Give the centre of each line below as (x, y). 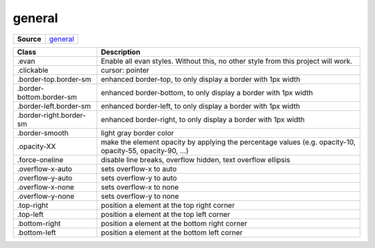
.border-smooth (43, 133)
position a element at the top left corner (166, 214)
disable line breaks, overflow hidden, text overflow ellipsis (196, 159)
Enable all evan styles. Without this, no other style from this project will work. (227, 61)
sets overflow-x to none (140, 187)
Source (29, 39)
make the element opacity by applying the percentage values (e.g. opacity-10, (228, 142)
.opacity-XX (36, 146)
